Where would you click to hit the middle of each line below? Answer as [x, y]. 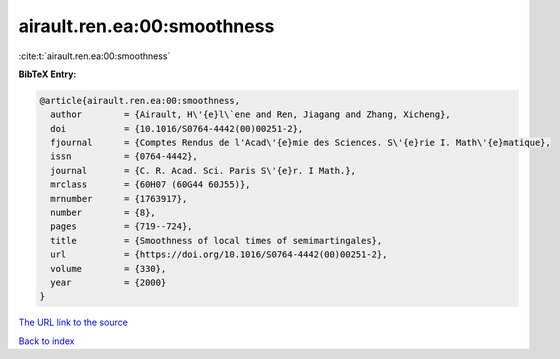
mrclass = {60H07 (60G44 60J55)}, [150, 184]
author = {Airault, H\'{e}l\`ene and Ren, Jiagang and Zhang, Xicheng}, [251, 114]
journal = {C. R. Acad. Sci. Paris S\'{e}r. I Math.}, [203, 170]
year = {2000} [108, 282]
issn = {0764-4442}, [124, 156]
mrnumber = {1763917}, [119, 198]
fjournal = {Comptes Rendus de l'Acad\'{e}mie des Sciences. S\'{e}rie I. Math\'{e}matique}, [301, 143]
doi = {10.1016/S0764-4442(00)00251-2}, [177, 128]
